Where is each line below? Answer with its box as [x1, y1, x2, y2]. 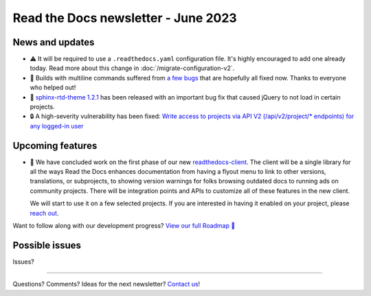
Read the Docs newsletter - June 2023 [12, 10, 237, 25]
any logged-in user [30, 122, 84, 130]
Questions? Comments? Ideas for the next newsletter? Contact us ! [12, 280, 201, 288]
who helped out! [30, 83, 76, 92]
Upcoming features [12, 139, 98, 151]
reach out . [30, 209, 59, 217]
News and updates [12, 36, 95, 48]
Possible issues [12, 239, 82, 251]
